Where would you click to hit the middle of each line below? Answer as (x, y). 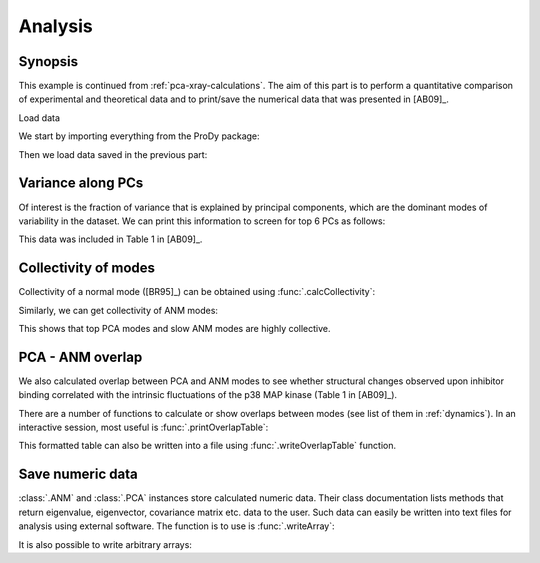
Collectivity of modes (86, 268)
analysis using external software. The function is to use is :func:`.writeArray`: (176, 526)
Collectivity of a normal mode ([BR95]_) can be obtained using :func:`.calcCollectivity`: (196, 292)
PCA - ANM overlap (80, 356)
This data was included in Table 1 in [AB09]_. (110, 239)
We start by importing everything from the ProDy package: (139, 136)
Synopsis (48, 61)
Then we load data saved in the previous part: (113, 154)
